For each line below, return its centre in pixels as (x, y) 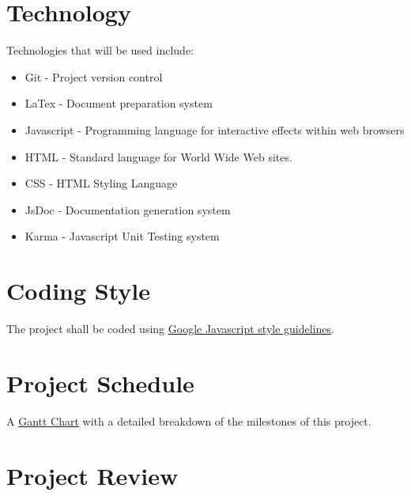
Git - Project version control (94, 76)
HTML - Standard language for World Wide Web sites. (158, 156)
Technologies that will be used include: (100, 50)
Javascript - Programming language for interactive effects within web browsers (215, 129)
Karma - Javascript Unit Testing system (122, 236)
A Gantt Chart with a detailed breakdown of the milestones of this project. (189, 420)
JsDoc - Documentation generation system (128, 209)
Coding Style (79, 291)
